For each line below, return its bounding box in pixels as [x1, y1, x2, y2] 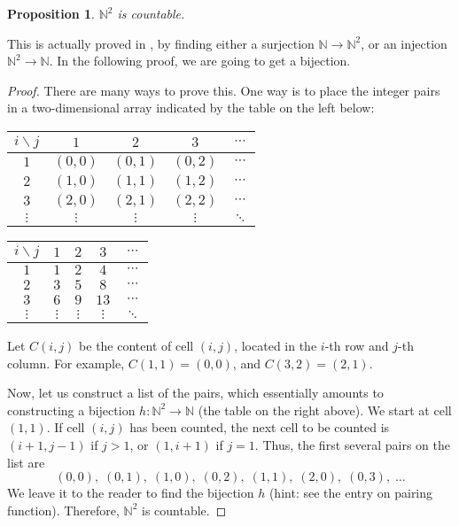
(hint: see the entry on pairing [268, 483, 433, 502]
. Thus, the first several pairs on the [254, 435, 450, 453]
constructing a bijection [7, 400, 136, 419]
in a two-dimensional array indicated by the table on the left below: [7, 98, 375, 117]
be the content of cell [79, 336, 194, 354]
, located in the [234, 336, 317, 354]
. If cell [46, 418, 85, 437]
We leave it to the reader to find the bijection [7, 483, 254, 502]
